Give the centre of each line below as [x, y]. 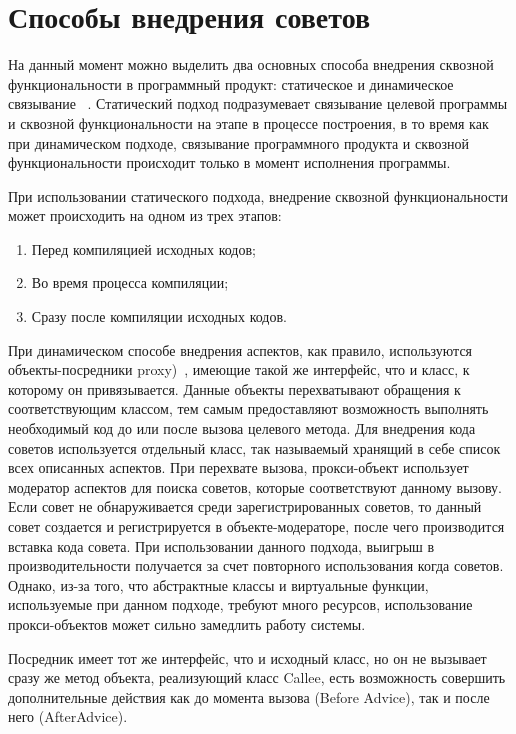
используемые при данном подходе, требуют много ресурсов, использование [240, 604]
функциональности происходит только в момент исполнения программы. [229, 162]
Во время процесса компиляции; [130, 282]
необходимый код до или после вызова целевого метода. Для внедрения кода [242, 428]
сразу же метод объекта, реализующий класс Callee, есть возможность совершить [257, 677]
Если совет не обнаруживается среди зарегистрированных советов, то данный [245, 506]
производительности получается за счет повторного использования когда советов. [256, 565]
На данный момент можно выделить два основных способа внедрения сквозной [251, 64]
